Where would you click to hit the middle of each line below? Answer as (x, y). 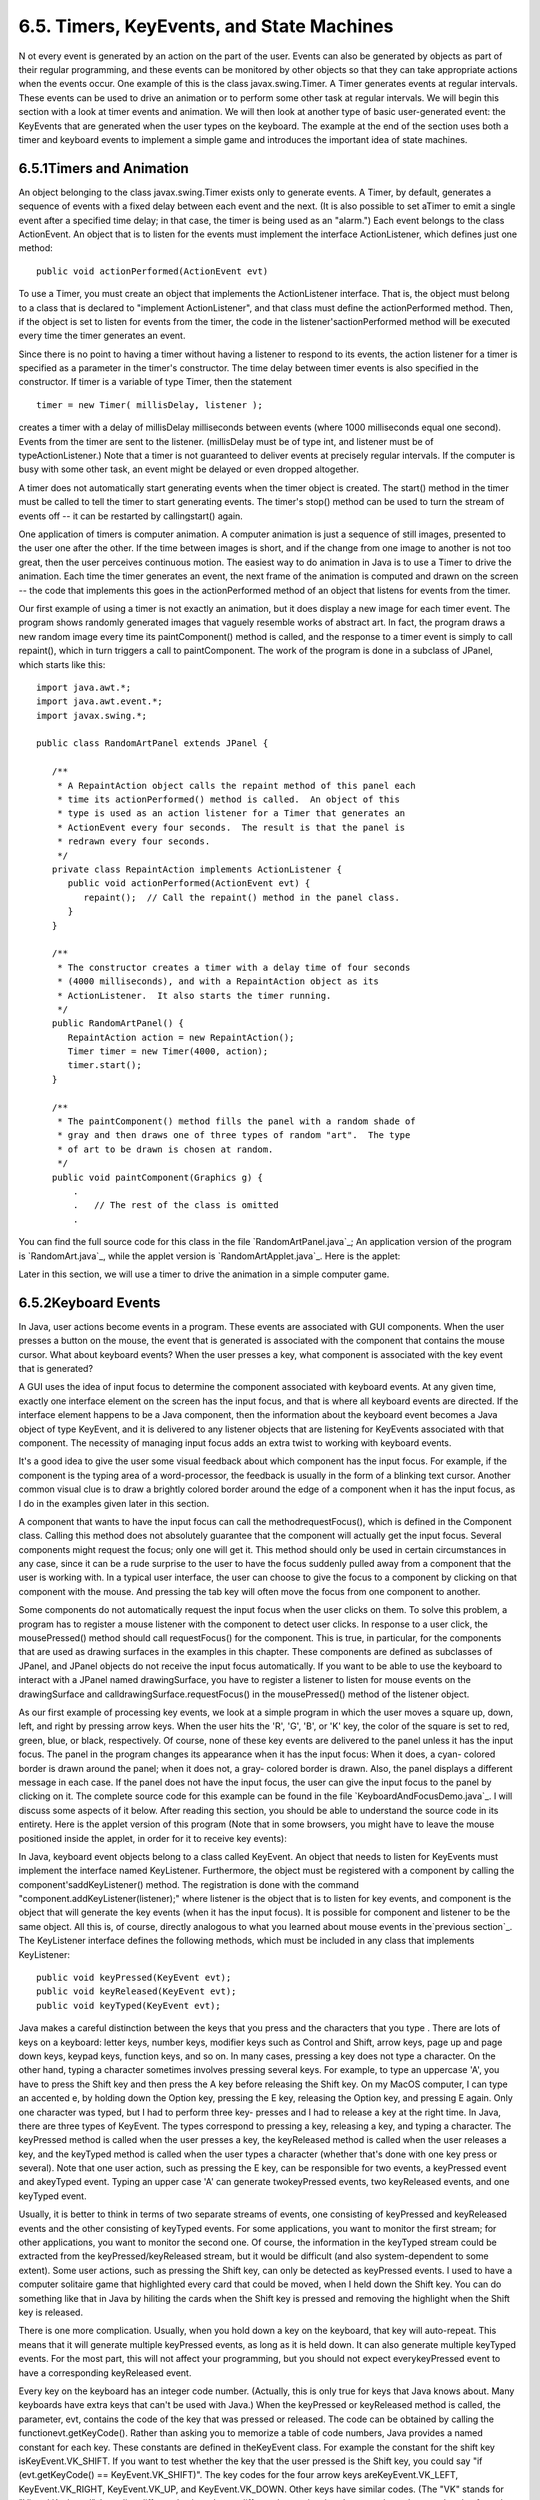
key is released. (51, 2312)
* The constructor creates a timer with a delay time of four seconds (233, 967)
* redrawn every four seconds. (133, 841)
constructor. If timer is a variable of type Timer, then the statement (155, 382)
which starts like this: (62, 664)
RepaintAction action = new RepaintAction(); (181, 1037)
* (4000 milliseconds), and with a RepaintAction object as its (217, 981)
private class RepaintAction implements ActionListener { (196, 869)
